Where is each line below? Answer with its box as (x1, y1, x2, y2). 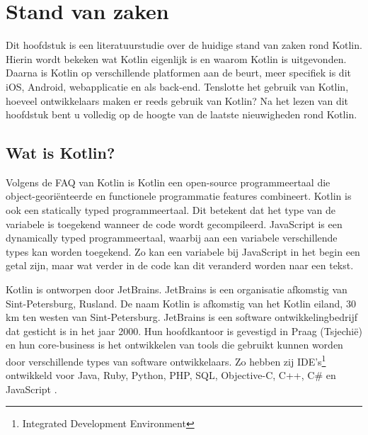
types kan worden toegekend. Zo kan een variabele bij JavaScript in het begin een (6, 244, 360, 259)
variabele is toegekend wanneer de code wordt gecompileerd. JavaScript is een (6, 216, 343, 231)
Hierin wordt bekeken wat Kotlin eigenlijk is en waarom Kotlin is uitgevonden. (6, 51, 347, 66)
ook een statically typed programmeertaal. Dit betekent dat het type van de (6, 203, 335, 217)
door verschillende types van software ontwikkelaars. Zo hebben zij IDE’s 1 (6, 352, 326, 368)
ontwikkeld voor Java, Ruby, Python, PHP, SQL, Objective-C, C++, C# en (6, 368, 336, 383)
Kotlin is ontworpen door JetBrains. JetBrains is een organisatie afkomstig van (6, 282, 347, 297)
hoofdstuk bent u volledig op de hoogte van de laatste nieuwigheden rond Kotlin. (6, 107, 357, 122)
